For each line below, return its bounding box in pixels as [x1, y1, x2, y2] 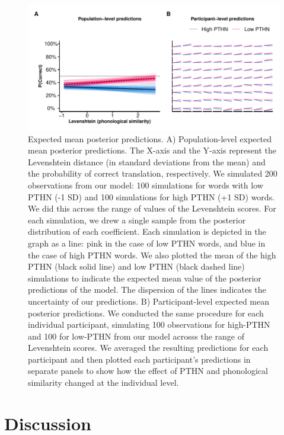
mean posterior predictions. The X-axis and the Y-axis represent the [28, 144, 277, 156]
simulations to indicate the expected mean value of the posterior [28, 271, 261, 284]
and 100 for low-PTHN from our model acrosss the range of [28, 330, 244, 342]
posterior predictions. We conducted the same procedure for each [28, 306, 264, 319]
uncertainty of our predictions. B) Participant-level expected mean [28, 295, 270, 307]
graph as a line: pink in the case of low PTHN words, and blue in [28, 236, 266, 249]
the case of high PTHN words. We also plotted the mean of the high [28, 248, 276, 261]
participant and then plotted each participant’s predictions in [28, 353, 251, 365]
